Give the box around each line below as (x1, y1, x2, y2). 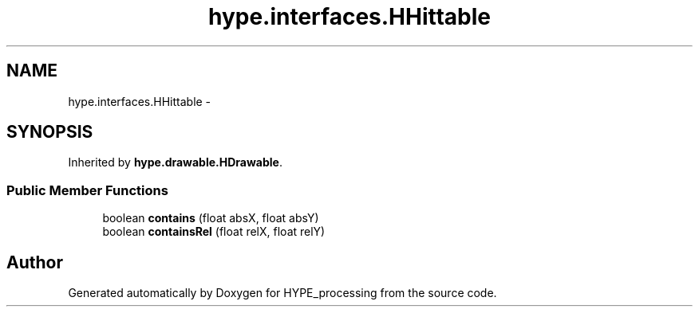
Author (6, 252, 63, 272)
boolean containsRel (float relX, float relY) (102, 225, 326, 239)
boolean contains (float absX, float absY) (102, 211, 319, 225)
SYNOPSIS (6, 122, 93, 143)
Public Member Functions (6, 182, 168, 198)
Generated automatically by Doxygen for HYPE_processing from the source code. (68, 286, 497, 300)
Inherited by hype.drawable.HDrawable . (68, 155, 282, 170)
